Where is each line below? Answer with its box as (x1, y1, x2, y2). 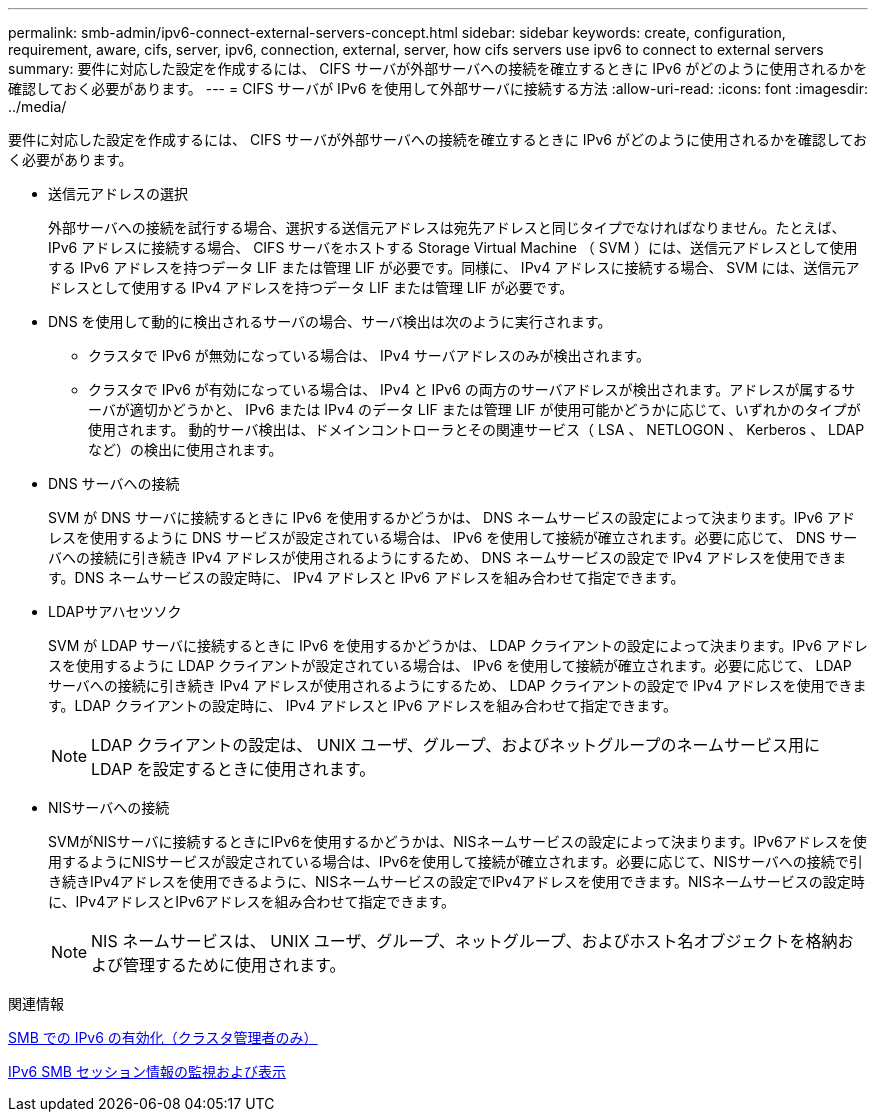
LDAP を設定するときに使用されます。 (91, 759, 376, 779)
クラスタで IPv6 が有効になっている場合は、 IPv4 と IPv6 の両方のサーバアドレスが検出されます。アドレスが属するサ (88, 381, 856, 398)
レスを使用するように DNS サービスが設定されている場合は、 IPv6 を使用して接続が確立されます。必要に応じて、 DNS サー (48, 529, 858, 546)
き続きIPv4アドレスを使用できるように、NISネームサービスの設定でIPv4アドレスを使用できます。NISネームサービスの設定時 (48, 873, 865, 890)
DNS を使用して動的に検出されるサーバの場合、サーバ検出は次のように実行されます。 (48, 313, 612, 330)
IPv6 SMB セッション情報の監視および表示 (8, 1063, 286, 1080)
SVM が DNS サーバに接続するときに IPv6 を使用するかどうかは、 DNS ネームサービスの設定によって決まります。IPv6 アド (48, 509, 855, 526)
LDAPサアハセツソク (48, 603, 182, 620)
